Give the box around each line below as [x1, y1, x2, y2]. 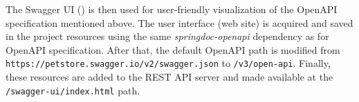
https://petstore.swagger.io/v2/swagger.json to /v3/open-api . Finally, [6, 56, 331, 70]
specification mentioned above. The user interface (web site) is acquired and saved [6, 15, 353, 30]
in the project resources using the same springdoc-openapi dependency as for [6, 29, 329, 43]
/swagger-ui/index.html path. [6, 83, 140, 97]
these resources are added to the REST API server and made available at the [6, 70, 333, 84]
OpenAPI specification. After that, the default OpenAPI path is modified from [6, 42, 340, 57]
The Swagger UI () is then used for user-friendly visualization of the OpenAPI [6, 2, 338, 16]
